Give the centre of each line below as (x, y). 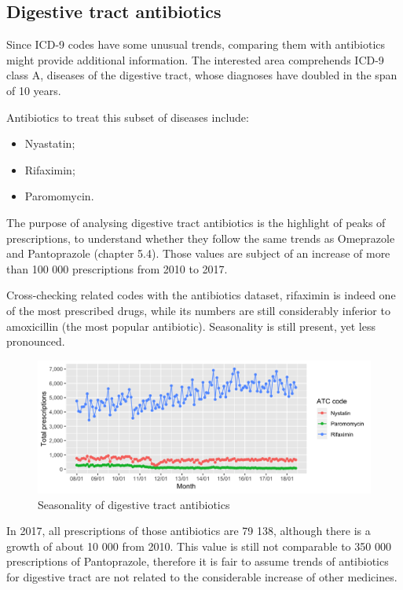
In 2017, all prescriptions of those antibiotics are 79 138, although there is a (189, 531)
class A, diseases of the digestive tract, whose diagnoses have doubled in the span (202, 75)
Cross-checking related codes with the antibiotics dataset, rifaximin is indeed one (201, 295)
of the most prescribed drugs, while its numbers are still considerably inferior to (198, 310)
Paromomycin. (59, 196)
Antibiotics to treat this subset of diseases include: (128, 117)
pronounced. (36, 341)
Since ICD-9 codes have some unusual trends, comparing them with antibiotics (196, 44)
